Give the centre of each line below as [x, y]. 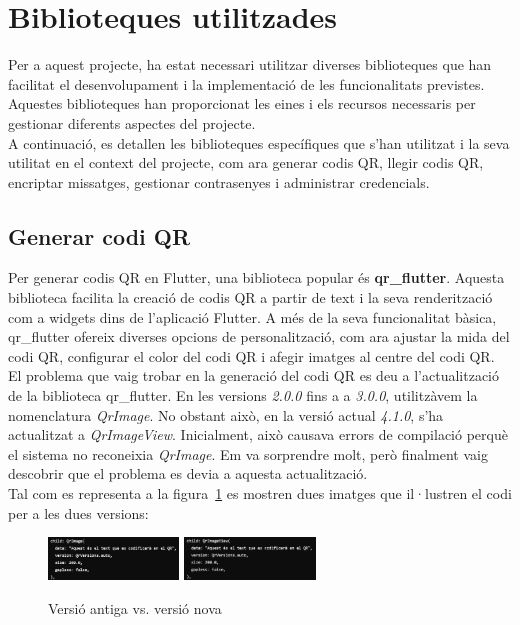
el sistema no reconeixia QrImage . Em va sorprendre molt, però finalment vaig [248, 453]
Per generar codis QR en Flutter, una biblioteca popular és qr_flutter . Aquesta [256, 277]
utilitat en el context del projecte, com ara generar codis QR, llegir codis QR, [246, 162]
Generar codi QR [99, 235]
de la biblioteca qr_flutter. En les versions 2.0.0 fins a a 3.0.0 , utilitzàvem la [243, 395]
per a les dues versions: [78, 512]
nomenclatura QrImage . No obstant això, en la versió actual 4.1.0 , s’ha [226, 414]
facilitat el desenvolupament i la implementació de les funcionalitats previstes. [246, 83]
